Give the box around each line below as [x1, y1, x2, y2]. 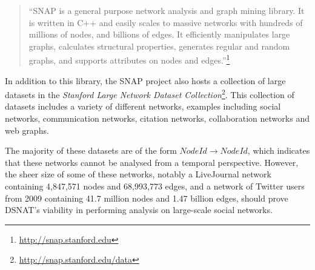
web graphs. [5, 123, 49, 136]
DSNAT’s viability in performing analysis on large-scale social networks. [5, 203, 273, 216]
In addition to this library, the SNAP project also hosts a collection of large [5, 74, 286, 87]
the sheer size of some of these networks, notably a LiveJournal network [5, 168, 271, 180]
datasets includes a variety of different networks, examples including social [5, 100, 281, 113]
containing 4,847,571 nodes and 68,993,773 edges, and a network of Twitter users [5, 180, 305, 193]
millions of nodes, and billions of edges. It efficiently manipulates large [28, 28, 290, 41]
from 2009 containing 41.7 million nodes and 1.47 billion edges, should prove [5, 191, 288, 204]
